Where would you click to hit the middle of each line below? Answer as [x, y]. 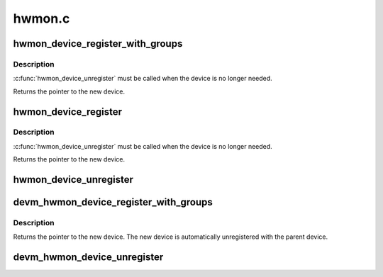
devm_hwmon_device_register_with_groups [113, 202]
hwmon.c [41, 18]
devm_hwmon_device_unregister [88, 258]
